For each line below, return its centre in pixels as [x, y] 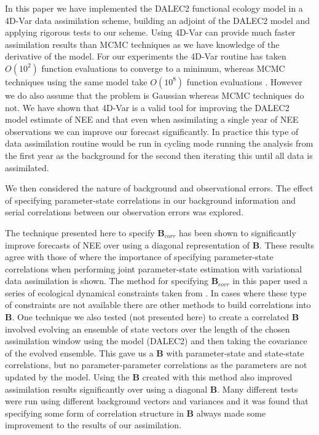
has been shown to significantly [238, 232]
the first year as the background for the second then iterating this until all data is [159, 155]
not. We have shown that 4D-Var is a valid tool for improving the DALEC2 [147, 107]
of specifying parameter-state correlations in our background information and [151, 200]
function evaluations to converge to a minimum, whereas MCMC [163, 68]
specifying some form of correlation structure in [94, 413]
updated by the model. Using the [67, 377]
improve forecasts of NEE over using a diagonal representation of [127, 244]
